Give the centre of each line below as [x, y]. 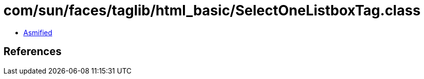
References [33, 52]
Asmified [38, 32]
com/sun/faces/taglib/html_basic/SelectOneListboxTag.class [212, 10]
